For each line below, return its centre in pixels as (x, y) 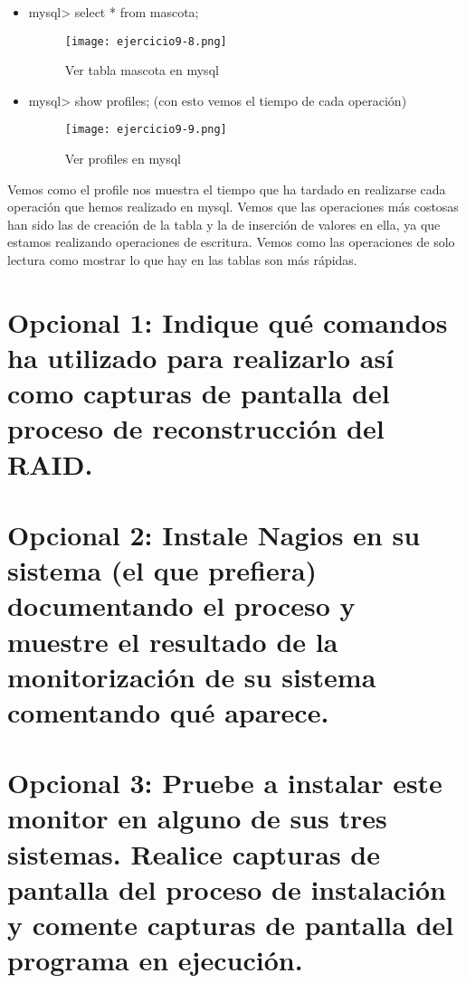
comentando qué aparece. (168, 711)
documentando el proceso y (181, 605)
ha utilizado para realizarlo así (201, 358)
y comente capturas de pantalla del (231, 925)
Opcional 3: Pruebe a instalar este (225, 783)
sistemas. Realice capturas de (194, 853)
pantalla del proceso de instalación (227, 888)
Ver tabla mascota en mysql (142, 70)
